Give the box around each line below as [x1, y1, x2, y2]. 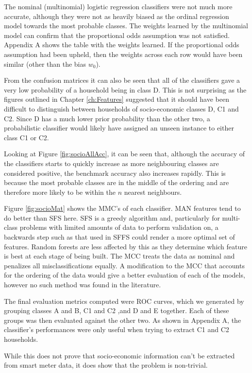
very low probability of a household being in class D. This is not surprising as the [4, 84, 247, 94]
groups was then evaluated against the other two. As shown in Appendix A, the [4, 315, 241, 325]
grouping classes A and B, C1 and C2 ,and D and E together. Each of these [4, 305, 229, 316]
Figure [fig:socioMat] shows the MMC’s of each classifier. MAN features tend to [4, 203, 241, 213]
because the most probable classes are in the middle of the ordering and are [4, 177, 229, 187]
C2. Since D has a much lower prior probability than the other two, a [4, 113, 210, 123]
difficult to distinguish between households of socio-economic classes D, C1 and [4, 103, 239, 113]
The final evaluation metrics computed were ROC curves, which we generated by [4, 296, 244, 306]
